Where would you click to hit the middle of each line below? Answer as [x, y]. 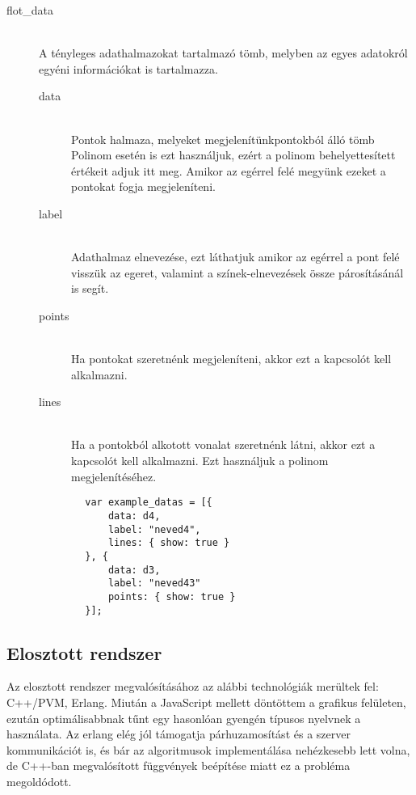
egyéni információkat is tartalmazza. [128, 68]
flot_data [30, 10]
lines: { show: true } [169, 543]
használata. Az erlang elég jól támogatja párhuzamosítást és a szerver [179, 734]
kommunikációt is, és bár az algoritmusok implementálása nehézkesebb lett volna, [208, 749]
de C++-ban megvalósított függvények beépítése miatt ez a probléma [179, 765]
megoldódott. [39, 781]
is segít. [90, 288]
